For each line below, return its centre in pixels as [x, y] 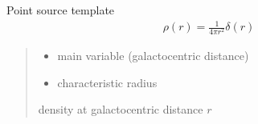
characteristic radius [107, 82]
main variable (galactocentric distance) [153, 56]
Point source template [61, 10]
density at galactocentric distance [121, 109]
